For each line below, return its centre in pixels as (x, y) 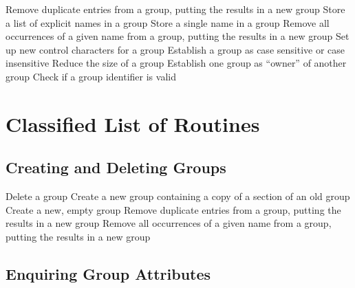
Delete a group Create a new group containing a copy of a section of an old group (178, 196)
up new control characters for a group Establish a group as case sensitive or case (175, 49)
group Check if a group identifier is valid (91, 76)
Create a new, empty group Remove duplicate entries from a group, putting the (173, 209)
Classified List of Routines (133, 123)
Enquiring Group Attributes (108, 273)
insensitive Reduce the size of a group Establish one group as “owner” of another (176, 63)
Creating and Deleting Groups (116, 167)
